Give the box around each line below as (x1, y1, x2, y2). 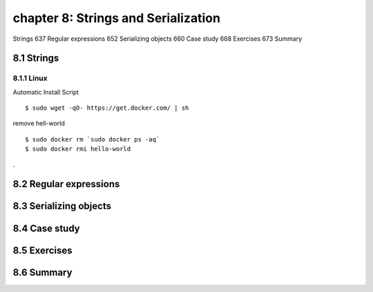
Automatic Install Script (12, 88, 79, 96)
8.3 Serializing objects (12, 200, 112, 212)
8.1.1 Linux (12, 73, 48, 83)
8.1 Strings (12, 52, 59, 64)
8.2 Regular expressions (12, 178, 120, 190)
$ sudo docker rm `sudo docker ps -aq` (25, 135, 160, 143)
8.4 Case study (12, 222, 81, 234)
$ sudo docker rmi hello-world (25, 145, 131, 153)
